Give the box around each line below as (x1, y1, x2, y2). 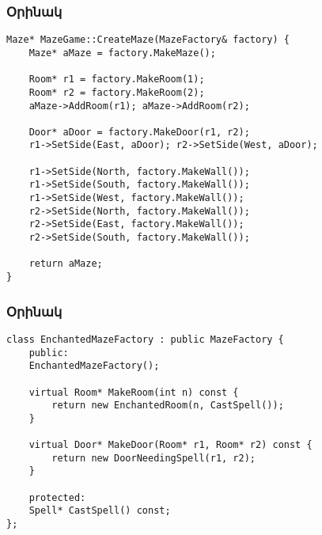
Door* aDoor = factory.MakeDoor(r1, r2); (28, 126, 250, 138)
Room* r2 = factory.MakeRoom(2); (28, 86, 205, 98)
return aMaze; (28, 258, 103, 270)
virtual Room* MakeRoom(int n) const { (28, 386, 239, 398)
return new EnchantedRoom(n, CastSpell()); (51, 400, 284, 412)
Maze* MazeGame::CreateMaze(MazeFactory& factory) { (6, 34, 290, 46)
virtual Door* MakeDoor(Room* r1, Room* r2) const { (28, 439, 313, 451)
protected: (28, 491, 86, 503)
